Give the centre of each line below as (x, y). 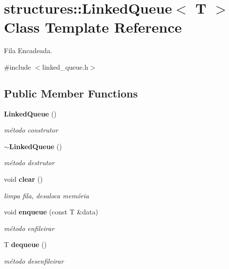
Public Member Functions (71, 93)
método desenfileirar (34, 261)
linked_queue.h (65, 67)
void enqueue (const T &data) (51, 212)
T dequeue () (25, 244)
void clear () (23, 179)
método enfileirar (29, 228)
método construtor (31, 130)
